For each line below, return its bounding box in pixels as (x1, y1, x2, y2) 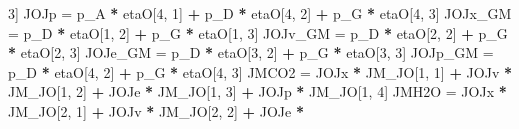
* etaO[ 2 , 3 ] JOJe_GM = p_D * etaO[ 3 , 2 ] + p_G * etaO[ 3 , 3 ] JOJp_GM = (8, 42, 494, 63)
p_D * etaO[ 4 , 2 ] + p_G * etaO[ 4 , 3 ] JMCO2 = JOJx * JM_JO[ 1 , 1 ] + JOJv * (8, 61, 513, 82)
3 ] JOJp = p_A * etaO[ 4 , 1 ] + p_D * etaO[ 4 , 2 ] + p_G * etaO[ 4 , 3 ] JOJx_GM (8, 3, 512, 23)
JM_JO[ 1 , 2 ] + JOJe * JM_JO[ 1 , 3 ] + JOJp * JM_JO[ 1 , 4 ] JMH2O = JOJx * (8, 81, 507, 102)
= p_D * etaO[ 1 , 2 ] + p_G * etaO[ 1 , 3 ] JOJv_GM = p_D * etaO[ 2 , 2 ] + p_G (8, 22, 508, 43)
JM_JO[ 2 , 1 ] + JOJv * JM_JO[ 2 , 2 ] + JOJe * (8, 100, 304, 121)
